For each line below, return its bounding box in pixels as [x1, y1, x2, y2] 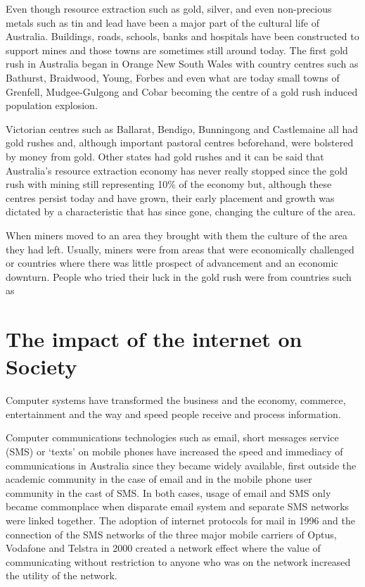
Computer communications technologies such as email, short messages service [6, 430, 339, 445]
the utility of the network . [6, 568, 117, 583]
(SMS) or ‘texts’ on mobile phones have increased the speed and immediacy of [6, 443, 343, 458]
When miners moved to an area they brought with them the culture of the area [6, 227, 347, 242]
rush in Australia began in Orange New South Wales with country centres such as [6, 56, 359, 71]
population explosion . [6, 98, 98, 113]
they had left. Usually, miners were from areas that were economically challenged [6, 241, 354, 256]
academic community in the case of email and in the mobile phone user [6, 472, 312, 486]
